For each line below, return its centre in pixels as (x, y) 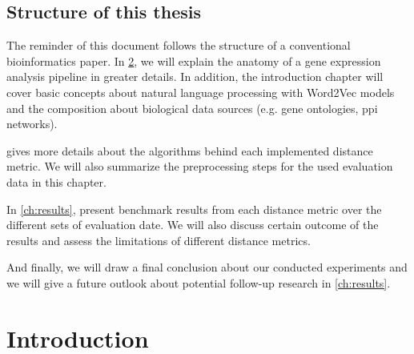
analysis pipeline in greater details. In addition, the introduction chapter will (195, 76)
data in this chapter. (56, 181)
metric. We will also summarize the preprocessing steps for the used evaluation (200, 166)
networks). (32, 124)
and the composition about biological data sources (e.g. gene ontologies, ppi (192, 108)
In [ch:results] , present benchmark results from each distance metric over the (194, 209)
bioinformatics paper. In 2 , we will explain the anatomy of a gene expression (194, 60)
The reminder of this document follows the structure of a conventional (179, 45)
